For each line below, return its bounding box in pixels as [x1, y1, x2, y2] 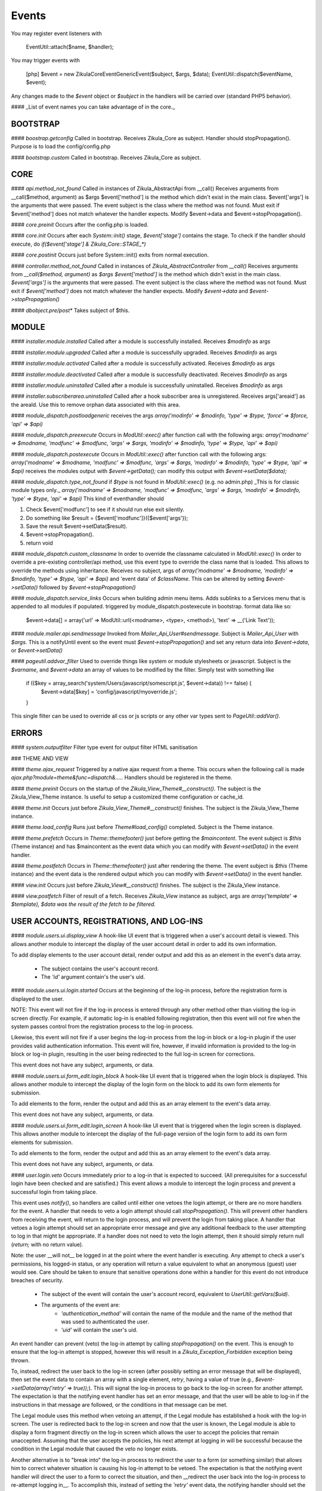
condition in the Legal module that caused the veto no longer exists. [11, 1445, 178, 1452]
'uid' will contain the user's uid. [61, 1326, 138, 1334]
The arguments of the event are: [41, 1301, 120, 1309]
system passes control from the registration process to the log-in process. [11, 1023, 194, 1030]
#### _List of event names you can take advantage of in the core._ [11, 103, 175, 110]
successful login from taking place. [11, 1188, 98, 1195]
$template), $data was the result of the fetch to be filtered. [11, 901, 156, 908]
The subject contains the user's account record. [41, 965, 159, 972]
